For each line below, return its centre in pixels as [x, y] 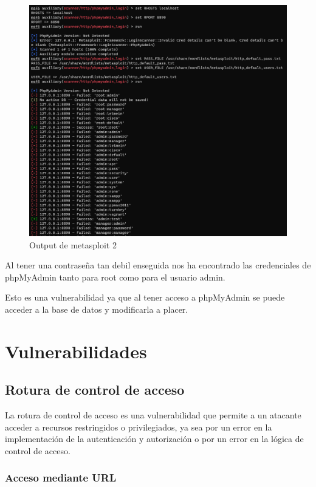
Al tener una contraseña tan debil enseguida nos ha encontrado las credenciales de [158, 265]
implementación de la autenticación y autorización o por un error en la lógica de [154, 439]
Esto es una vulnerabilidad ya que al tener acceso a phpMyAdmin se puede [145, 297]
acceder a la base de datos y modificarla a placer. [97, 309]
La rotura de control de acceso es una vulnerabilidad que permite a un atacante [153, 415]
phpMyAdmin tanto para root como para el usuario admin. [115, 277]
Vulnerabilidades [76, 351]
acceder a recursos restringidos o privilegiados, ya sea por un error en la [139, 427]
